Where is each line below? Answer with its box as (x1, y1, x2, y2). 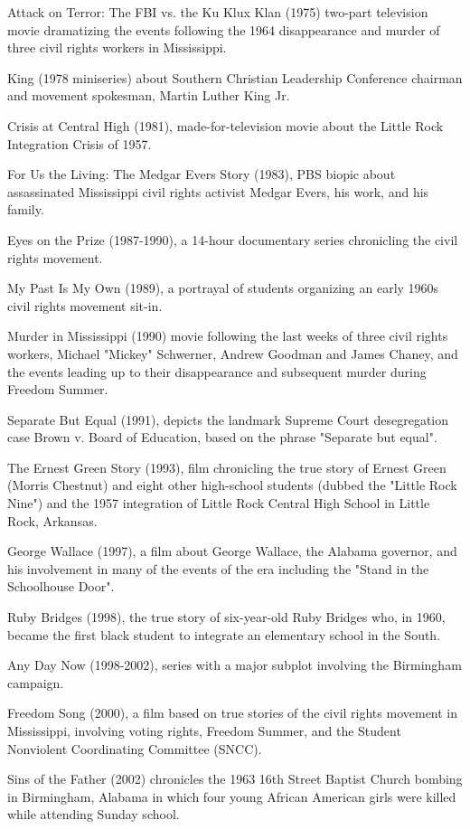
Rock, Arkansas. (7, 511, 98, 530)
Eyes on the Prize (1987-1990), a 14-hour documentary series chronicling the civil (7, 230, 458, 249)
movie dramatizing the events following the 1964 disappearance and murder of (7, 20, 440, 39)
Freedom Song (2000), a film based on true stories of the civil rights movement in (7, 703, 458, 722)
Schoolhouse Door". (7, 577, 115, 596)
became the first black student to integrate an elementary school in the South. (7, 625, 441, 644)
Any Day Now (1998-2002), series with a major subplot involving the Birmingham (7, 655, 462, 674)
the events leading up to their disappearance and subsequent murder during (7, 362, 427, 381)
